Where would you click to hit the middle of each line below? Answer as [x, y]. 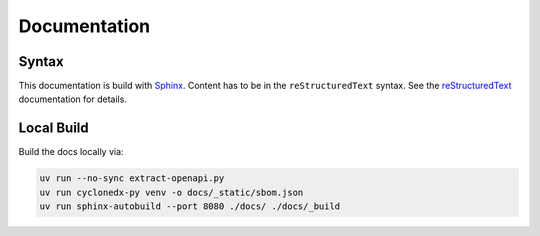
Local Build [53, 128]
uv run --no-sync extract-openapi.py [132, 178]
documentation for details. [72, 99]
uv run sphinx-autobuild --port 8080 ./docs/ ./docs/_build [190, 206]
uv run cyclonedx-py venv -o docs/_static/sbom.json [171, 192]
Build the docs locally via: [71, 152]
